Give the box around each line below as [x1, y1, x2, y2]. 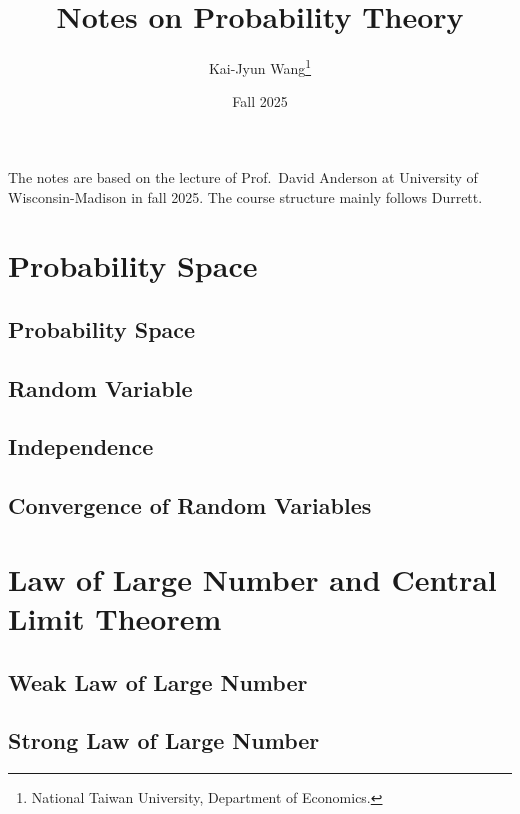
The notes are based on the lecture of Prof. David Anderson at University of [8, 166, 478, 187]
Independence [8, 431, 154, 462]
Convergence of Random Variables [8, 490, 372, 521]
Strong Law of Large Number [8, 725, 320, 756]
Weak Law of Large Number [8, 666, 308, 697]
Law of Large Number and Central [8, 558, 497, 599]
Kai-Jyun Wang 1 [208, 55, 312, 78]
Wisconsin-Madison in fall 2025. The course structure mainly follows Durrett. [8, 186, 483, 207]
